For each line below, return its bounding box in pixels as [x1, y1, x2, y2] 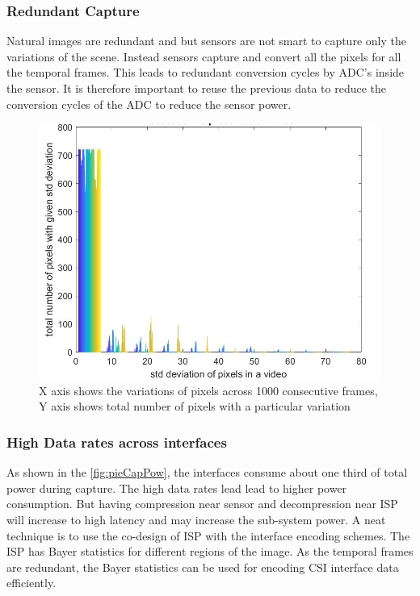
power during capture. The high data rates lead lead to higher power [6, 479, 347, 496]
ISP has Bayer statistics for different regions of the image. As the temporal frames [6, 543, 414, 560]
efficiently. [6, 574, 57, 591]
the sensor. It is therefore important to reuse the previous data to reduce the [6, 80, 387, 96]
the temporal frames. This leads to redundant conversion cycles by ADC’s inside [6, 64, 405, 81]
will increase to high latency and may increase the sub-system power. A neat [6, 511, 386, 528]
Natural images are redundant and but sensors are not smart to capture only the [6, 32, 406, 49]
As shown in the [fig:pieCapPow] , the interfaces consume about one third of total [6, 464, 408, 481]
